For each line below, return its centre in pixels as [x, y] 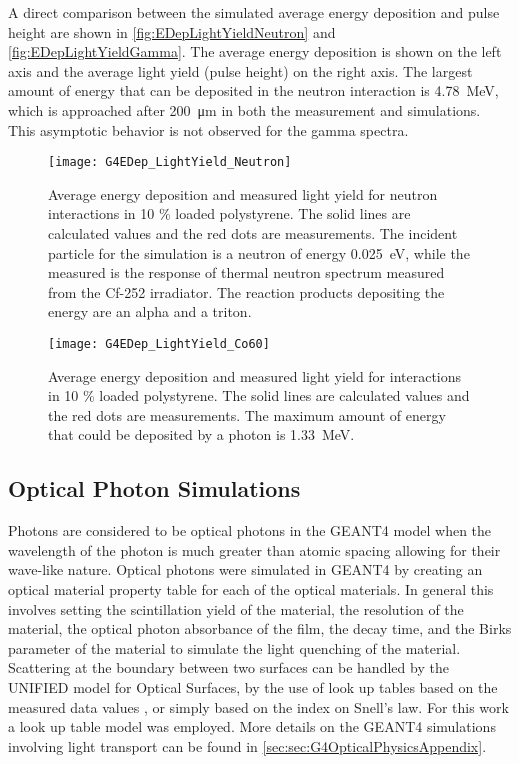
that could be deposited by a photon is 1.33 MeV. [201, 434]
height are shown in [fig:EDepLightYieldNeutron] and [172, 31]
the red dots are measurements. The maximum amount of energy [247, 414]
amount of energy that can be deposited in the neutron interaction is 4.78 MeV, [253, 90]
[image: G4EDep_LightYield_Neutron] [170, 162]
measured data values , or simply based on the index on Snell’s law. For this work [258, 706]
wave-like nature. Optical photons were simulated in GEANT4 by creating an [245, 569]
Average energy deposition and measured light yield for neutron [243, 193]
